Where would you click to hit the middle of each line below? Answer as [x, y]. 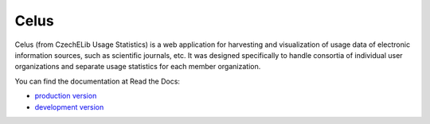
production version [66, 96]
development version [69, 107]
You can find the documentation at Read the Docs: [98, 81]
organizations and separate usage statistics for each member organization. [138, 67]
